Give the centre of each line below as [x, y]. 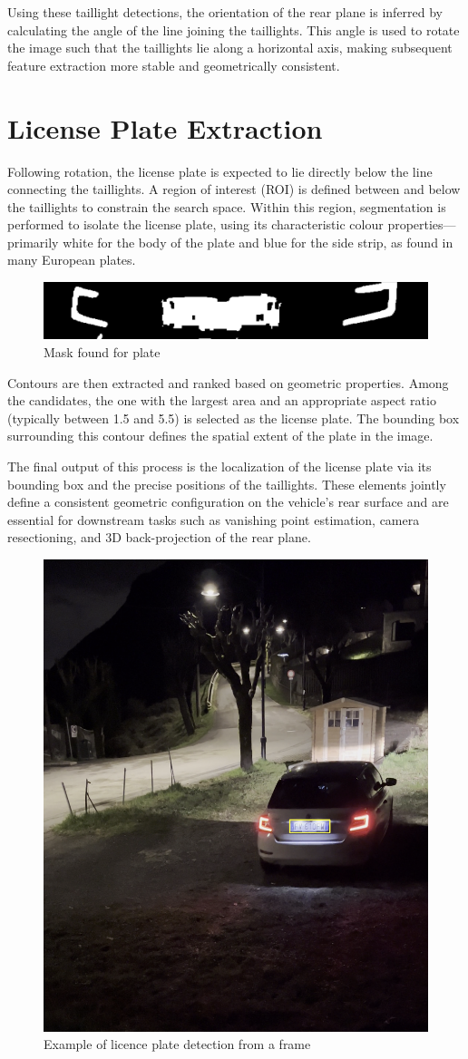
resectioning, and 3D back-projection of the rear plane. [159, 537]
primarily [33, 242]
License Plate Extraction [165, 127]
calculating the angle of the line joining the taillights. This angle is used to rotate [234, 29]
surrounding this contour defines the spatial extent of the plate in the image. [220, 436]
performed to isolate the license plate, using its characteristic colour [195, 224]
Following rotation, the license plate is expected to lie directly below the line [220, 171]
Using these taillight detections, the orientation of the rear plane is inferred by [225, 12]
